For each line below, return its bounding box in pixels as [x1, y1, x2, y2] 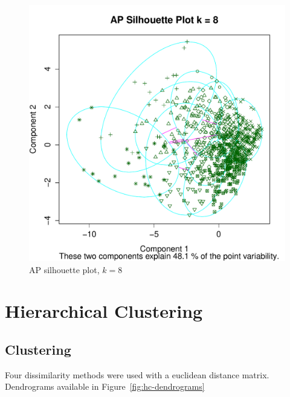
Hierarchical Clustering [5, 299, 203, 323]
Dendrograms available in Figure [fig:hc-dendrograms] [5, 380, 205, 393]
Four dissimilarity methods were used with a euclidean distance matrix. [5, 368, 269, 381]
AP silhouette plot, [29, 263, 100, 276]
